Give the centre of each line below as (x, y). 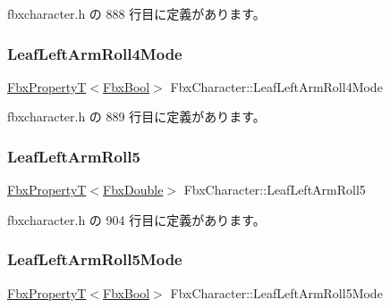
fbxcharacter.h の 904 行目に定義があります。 (136, 219)
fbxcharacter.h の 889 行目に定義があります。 (136, 117)
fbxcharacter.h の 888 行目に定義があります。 (136, 13)
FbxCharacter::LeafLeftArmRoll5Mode (276, 292)
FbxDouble (133, 190)
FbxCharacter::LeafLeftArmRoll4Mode (276, 86)
